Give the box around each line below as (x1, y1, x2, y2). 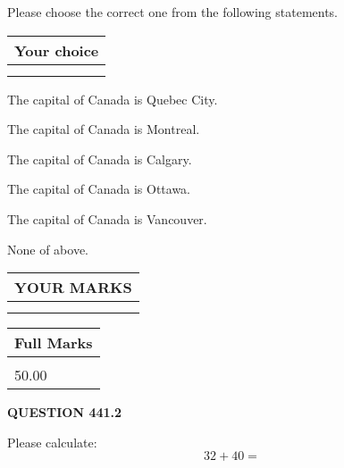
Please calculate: (7, 432, 97, 451)
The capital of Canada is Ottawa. (7, 180, 191, 198)
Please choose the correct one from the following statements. (7, 3, 339, 21)
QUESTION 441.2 (7, 403, 122, 422)
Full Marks (14, 332, 93, 354)
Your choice (14, 39, 99, 61)
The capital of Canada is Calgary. (7, 149, 192, 168)
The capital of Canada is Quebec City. (7, 89, 218, 108)
